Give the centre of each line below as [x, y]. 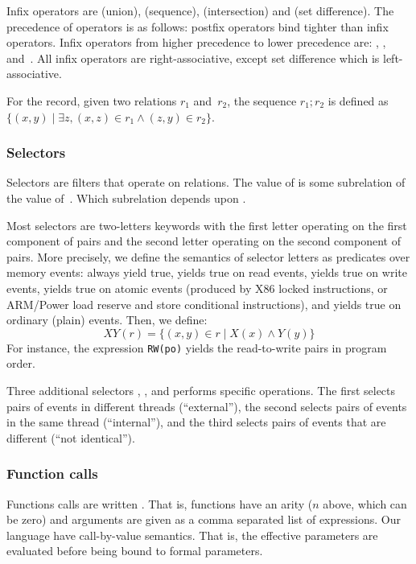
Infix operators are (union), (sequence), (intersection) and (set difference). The [200, 10]
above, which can [365, 503]
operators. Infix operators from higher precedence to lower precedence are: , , [196, 42]
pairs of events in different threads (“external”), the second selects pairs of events [207, 406]
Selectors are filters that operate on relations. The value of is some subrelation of [206, 182]
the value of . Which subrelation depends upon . [126, 198]
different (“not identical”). [71, 437]
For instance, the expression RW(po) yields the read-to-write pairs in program [197, 347]
